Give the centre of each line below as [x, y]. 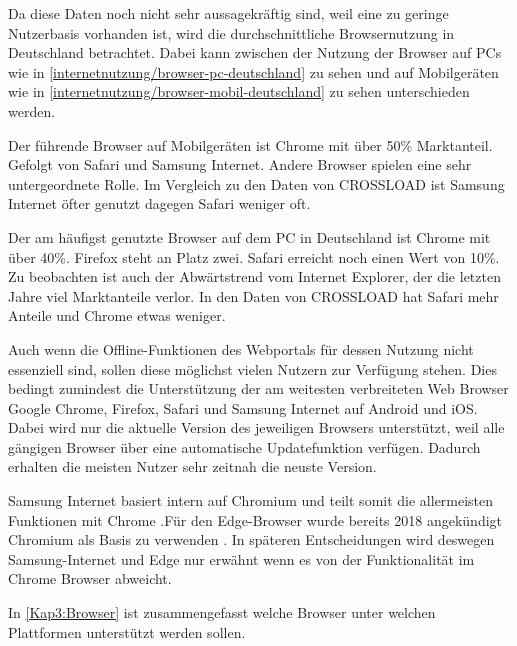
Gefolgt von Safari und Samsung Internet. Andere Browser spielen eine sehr [240, 164]
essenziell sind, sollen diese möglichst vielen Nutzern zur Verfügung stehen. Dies [252, 368]
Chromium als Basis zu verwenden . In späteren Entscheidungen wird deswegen [251, 539]
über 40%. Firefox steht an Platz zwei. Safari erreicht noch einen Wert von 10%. [254, 256]
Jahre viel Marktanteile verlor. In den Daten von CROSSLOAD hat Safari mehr [253, 295]
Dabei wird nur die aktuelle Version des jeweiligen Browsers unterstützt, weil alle [256, 427]
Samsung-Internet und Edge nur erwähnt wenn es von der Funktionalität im [241, 558]
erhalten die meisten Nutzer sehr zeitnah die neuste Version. [192, 466]
